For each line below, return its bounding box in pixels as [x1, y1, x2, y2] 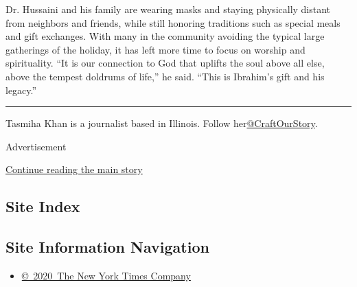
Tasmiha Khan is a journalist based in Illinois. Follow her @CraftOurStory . [5, 116, 318, 130]
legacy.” [5, 82, 37, 97]
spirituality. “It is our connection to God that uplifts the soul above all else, [5, 56, 325, 70]
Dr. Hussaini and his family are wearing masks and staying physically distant [5, 2, 331, 16]
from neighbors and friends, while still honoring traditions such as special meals [5, 15, 341, 30]
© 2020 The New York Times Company [21, 268, 191, 282]
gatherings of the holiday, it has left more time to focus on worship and [5, 42, 306, 56]
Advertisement [5, 139, 67, 153]
